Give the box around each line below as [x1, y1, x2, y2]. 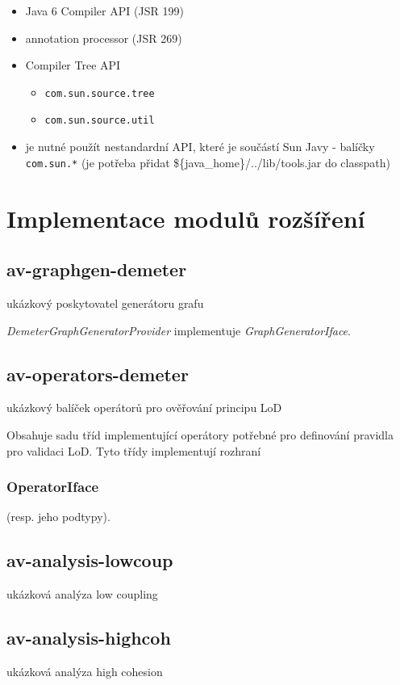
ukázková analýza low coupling [6, 586, 158, 603]
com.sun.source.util [44, 115, 155, 127]
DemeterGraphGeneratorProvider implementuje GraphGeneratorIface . [6, 321, 351, 338]
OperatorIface [6, 477, 99, 497]
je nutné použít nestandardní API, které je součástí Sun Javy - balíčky [25, 138, 375, 155]
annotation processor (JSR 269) [25, 29, 182, 46]
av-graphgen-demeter [6, 257, 187, 282]
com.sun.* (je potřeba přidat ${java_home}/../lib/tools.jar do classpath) [25, 153, 390, 170]
